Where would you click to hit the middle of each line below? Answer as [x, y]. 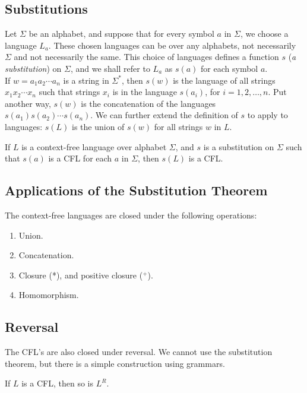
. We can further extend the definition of [164, 115]
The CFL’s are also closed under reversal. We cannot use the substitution [139, 352]
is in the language [145, 92]
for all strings [178, 126]
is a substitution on [239, 146]
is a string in [86, 80]
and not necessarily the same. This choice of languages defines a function [146, 57]
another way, [28, 103]
